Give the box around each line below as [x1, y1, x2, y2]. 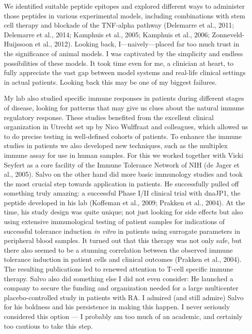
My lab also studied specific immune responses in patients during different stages [4, 93, 244, 103]
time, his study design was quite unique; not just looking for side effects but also [4, 207, 243, 217]
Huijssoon [4, 39, 33, 49]
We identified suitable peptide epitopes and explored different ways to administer [4, 1, 245, 11]
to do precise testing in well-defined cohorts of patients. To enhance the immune [4, 131, 242, 141]
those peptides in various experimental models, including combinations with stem [4, 10, 245, 20]
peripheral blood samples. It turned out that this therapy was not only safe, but [4, 235, 242, 245]
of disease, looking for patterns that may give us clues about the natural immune [4, 102, 244, 112]
